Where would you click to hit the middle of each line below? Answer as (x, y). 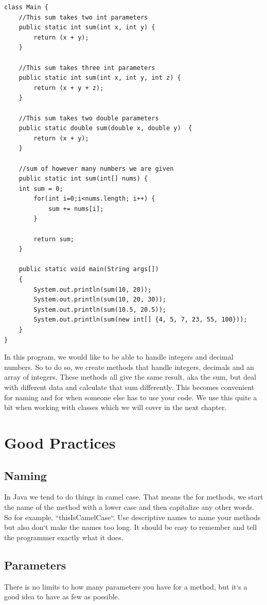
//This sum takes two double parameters (89, 118)
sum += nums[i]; (76, 209)
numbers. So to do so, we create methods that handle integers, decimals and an (129, 367)
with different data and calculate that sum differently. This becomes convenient (129, 387)
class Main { (26, 7)
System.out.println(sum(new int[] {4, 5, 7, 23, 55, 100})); (140, 320)
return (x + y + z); (69, 88)
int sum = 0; (41, 189)
